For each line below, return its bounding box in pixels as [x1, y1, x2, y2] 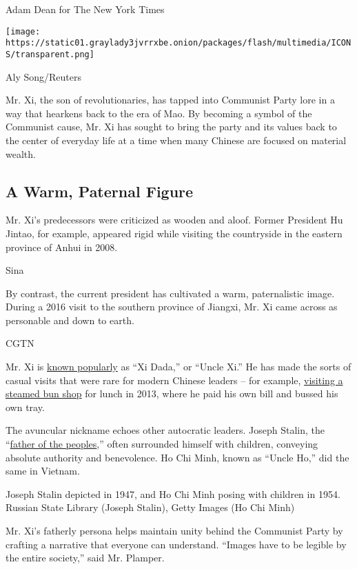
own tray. [6, 399, 45, 414]
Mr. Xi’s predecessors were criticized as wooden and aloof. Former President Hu [6, 212, 343, 227]
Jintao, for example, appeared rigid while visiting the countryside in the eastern [6, 226, 343, 240]
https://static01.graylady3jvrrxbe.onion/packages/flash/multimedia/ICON [6, 38, 351, 48]
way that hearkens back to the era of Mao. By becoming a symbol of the [6, 106, 312, 120]
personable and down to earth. [6, 312, 134, 327]
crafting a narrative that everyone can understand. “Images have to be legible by [6, 537, 347, 551]
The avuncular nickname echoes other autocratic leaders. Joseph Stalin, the [6, 423, 325, 437]
